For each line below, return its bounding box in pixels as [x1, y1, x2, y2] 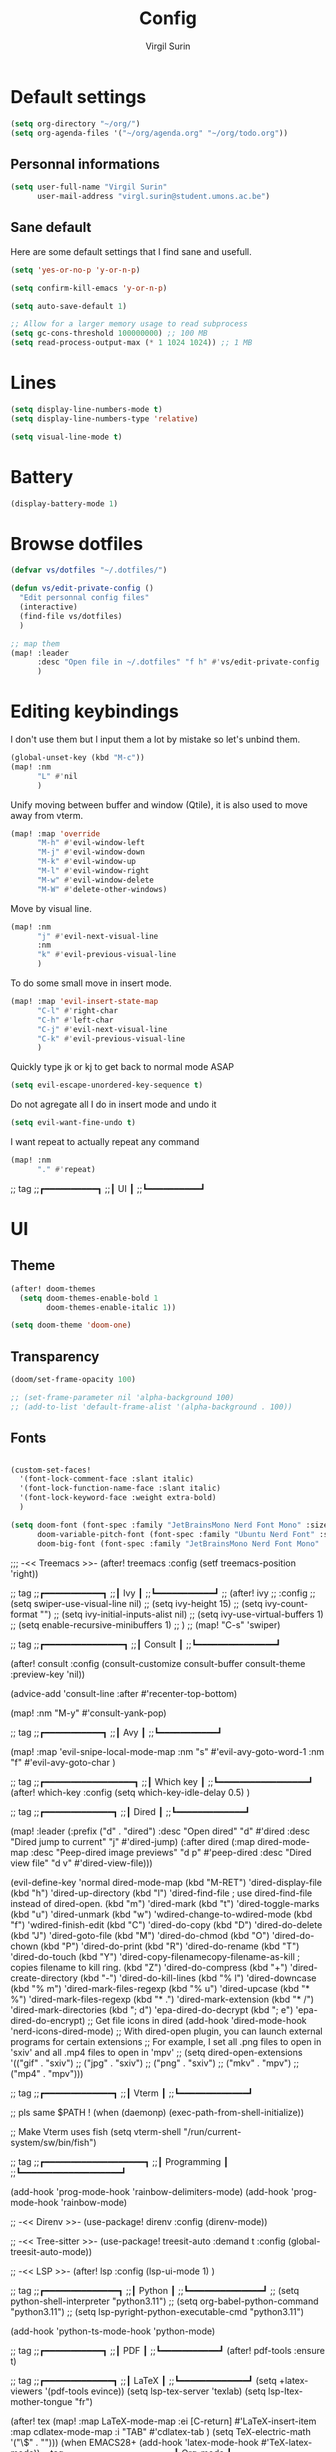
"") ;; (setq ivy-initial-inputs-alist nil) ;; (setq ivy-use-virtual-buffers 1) [39, 1608, 324, 1620]
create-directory [10, 1972, 78, 1984]
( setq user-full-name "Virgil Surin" [10, 182, 168, 192]
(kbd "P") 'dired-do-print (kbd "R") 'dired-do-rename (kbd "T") [40, 1940, 300, 1952]
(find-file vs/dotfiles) [19, 611, 123, 621]
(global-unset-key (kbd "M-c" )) [10, 753, 145, 763]
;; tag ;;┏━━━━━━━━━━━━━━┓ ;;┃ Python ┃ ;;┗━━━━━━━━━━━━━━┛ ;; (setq [10, 2284, 300, 2296]
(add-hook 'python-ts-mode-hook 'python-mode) [10, 2325, 216, 2337]
